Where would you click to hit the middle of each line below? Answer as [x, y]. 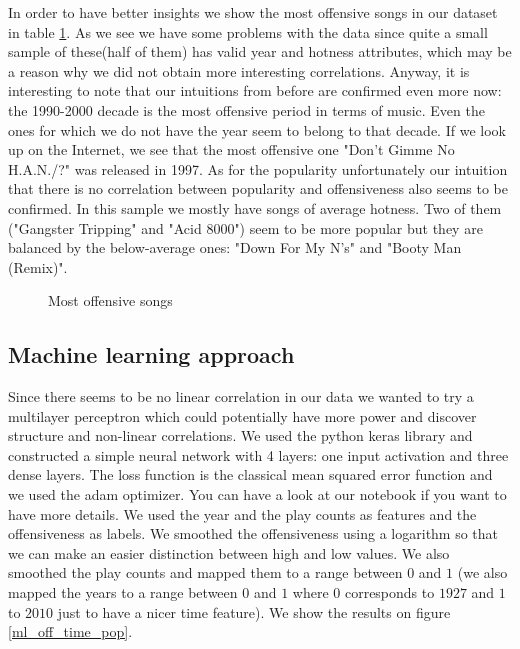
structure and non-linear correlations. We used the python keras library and [240, 435]
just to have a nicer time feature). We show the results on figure [254, 611]
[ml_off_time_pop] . [70, 631]
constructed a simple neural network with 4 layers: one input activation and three [258, 454]
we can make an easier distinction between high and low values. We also [229, 552]
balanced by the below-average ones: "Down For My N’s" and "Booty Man [235, 247]
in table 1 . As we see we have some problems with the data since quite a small [248, 31]
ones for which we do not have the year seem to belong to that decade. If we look [257, 129]
